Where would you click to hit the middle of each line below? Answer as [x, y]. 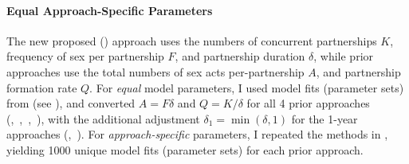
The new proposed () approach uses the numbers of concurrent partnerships [192, 40]
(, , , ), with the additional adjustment [103, 118]
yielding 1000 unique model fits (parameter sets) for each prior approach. [185, 149]
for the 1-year [324, 118]
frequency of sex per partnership [85, 56]
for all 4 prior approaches [308, 103]
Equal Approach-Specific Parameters [110, 10]
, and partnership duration [240, 56]
